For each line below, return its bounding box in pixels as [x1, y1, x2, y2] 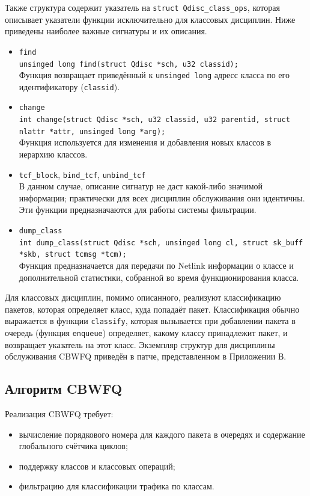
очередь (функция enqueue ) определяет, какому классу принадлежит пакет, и [5, 326, 288, 339]
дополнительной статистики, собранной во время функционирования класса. [19, 271, 299, 283]
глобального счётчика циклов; [19, 439, 128, 452]
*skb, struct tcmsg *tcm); [19, 250, 127, 259]
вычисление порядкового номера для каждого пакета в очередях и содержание [19, 427, 305, 440]
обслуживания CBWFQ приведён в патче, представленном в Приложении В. [5, 350, 287, 363]
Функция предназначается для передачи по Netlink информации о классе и [19, 259, 294, 272]
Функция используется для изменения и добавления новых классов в [19, 136, 272, 148]
